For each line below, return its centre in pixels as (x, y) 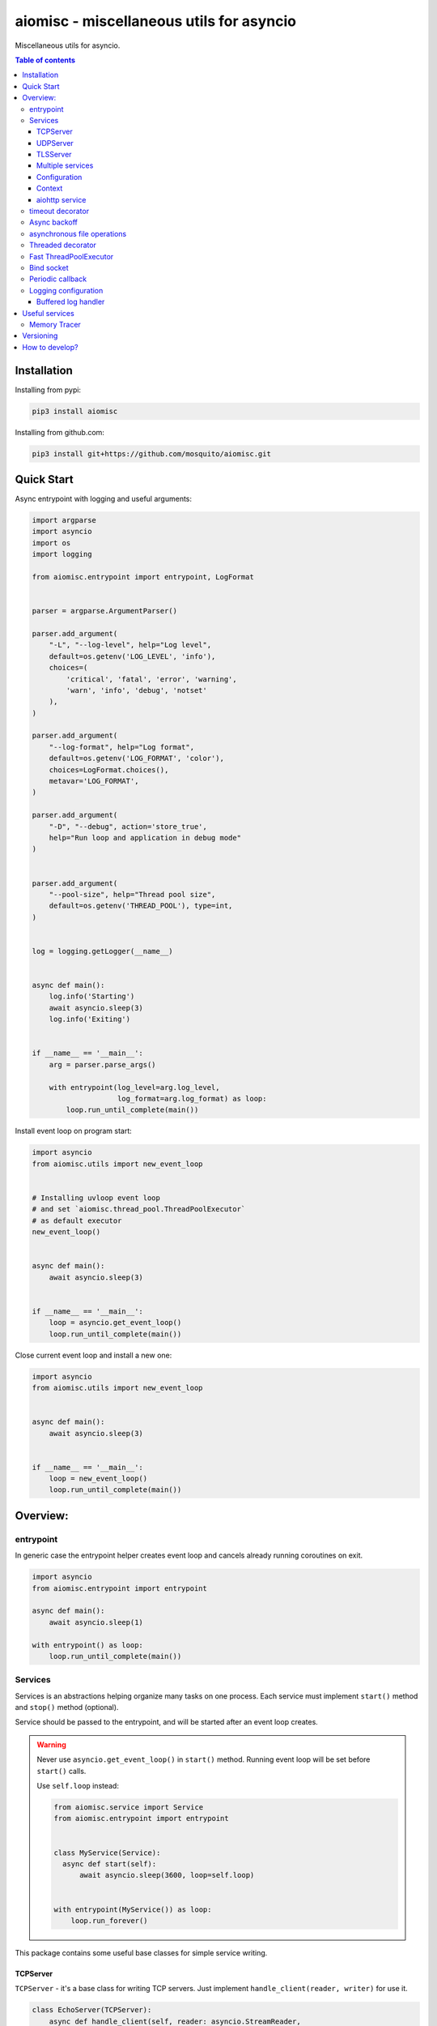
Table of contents (45, 60)
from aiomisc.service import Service (129, 1807)
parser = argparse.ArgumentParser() (105, 611)
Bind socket (49, 267)
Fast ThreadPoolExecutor (72, 256)
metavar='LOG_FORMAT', (94, 781)
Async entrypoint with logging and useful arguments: (104, 499)
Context (50, 188)
